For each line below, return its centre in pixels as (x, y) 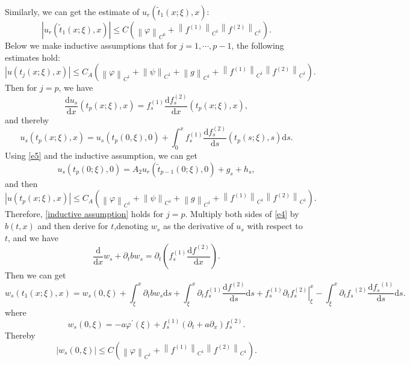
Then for (21, 87)
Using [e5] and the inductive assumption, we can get (101, 155)
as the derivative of (198, 226)
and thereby (27, 119)
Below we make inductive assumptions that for (91, 45)
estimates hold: (33, 57)
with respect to (275, 226)
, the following (258, 45)
